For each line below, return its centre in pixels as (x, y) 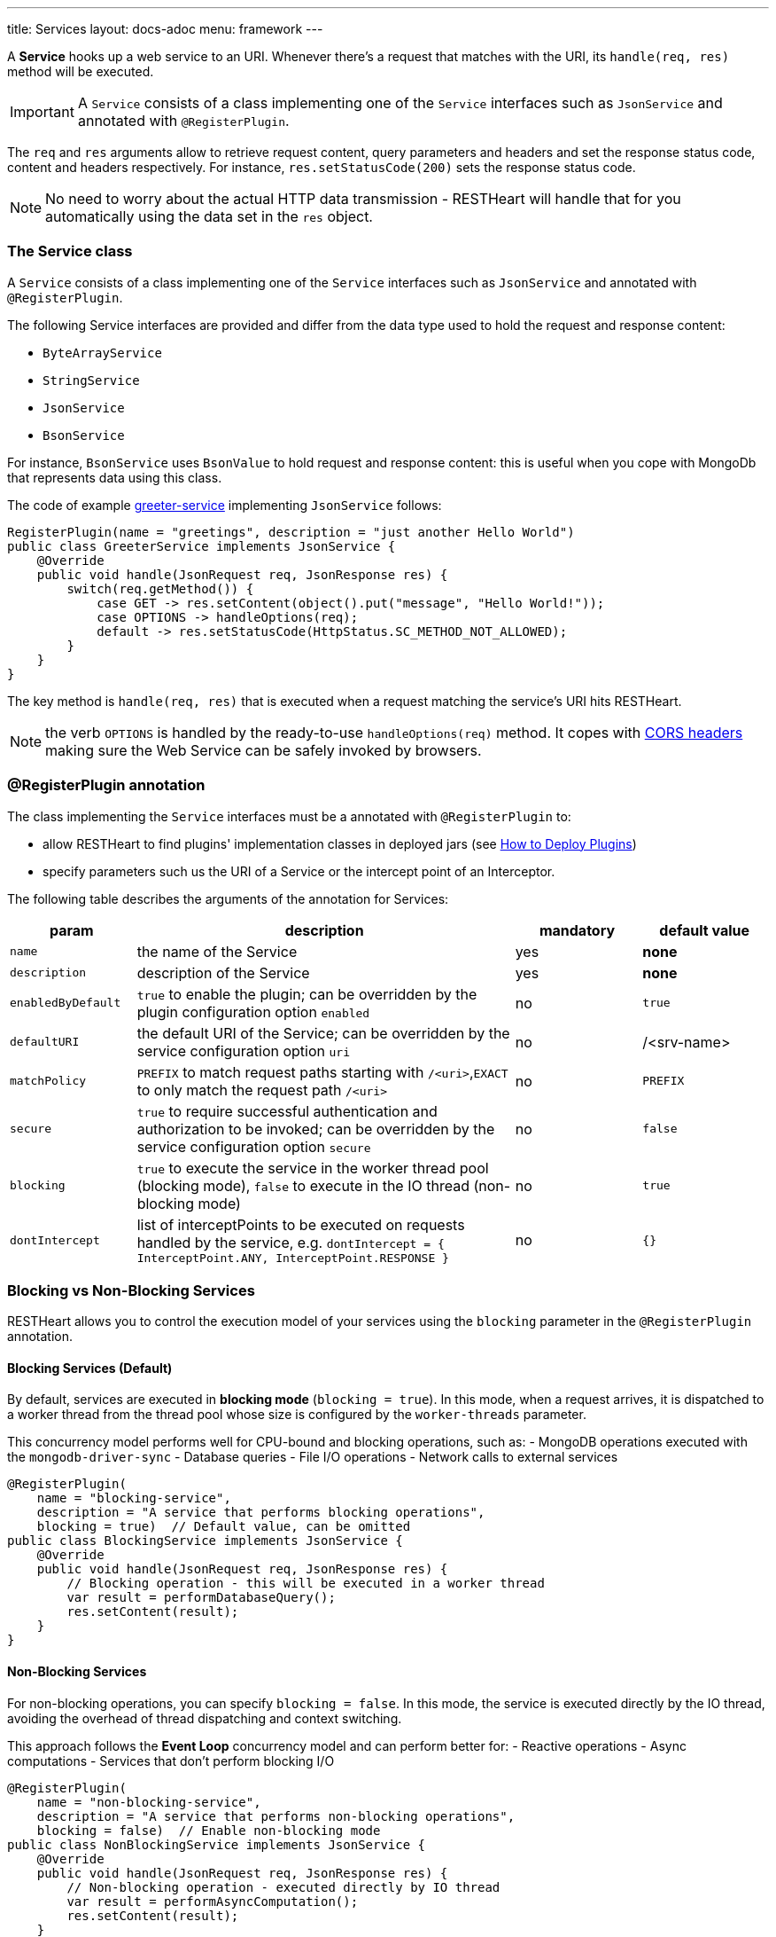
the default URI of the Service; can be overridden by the (323, 1033)
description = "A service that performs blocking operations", (261, 1513)
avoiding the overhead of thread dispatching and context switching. (205, 1718)
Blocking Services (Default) (90, 1368)
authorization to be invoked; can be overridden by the (316, 1129)
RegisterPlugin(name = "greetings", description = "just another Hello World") (291, 532)
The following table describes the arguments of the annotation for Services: (228, 898)
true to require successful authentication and (287, 1111)
